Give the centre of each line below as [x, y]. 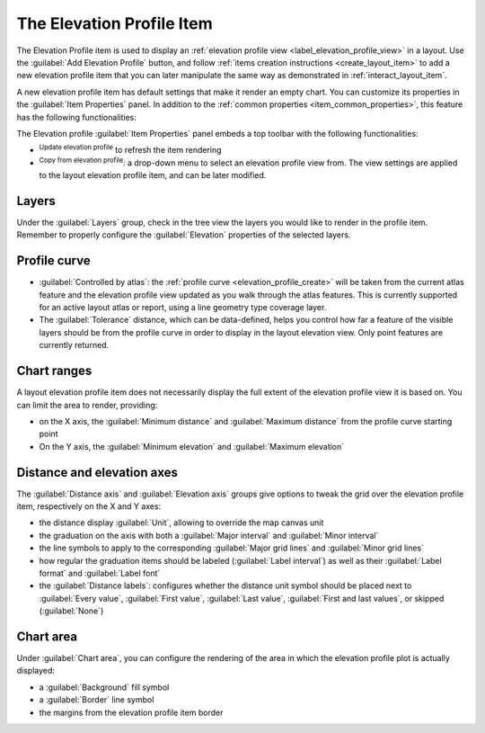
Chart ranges [54, 371]
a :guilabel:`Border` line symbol [97, 700]
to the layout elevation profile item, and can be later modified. [153, 175]
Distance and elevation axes [97, 472]
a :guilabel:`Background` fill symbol [104, 687]
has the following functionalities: [76, 117]
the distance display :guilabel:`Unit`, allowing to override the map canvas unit [181, 523]
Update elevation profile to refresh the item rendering [130, 149]
